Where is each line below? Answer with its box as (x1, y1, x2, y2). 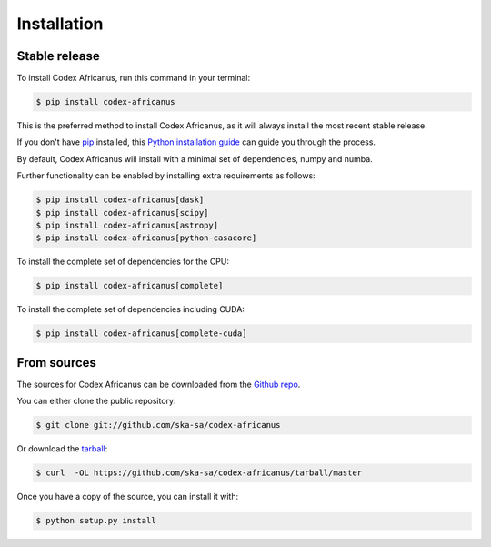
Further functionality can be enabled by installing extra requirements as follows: (16, 170, 316, 181)
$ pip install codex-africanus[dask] (35, 195, 205, 205)
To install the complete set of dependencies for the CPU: (16, 256, 229, 268)
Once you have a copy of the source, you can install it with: (16, 491, 239, 502)
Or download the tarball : (16, 443, 108, 454)
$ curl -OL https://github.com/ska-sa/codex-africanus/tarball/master (35, 468, 363, 478)
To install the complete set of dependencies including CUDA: (16, 304, 245, 315)
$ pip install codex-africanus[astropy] (35, 219, 218, 230)
